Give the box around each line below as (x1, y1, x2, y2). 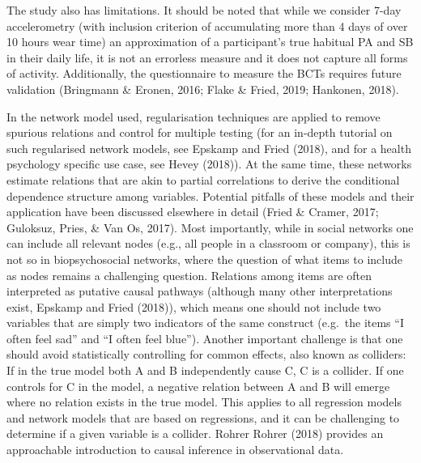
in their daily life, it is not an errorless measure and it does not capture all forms (6, 49, 408, 66)
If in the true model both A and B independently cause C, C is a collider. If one (6, 362, 404, 379)
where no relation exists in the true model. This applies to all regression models (6, 393, 402, 410)
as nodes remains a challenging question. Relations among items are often (6, 266, 372, 283)
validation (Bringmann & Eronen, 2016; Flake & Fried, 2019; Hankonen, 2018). (6, 80, 399, 97)
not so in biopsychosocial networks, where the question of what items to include (6, 250, 402, 267)
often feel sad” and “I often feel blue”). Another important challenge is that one (6, 329, 403, 346)
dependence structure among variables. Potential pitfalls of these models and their (6, 187, 415, 204)
